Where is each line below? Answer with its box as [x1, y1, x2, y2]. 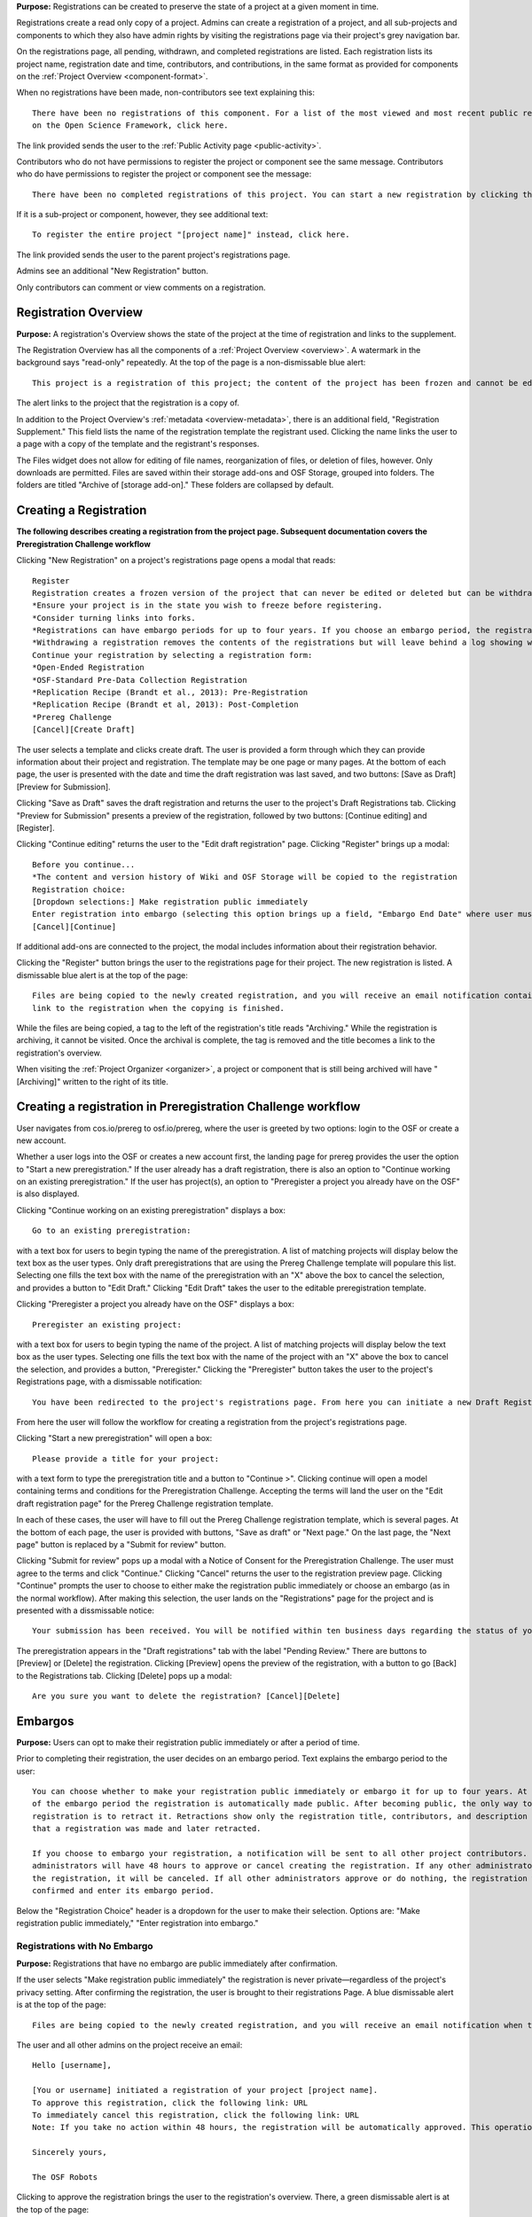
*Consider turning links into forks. [32, 613, 197, 623]
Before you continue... [32, 859, 136, 869]
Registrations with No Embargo [16, 1939, 154, 1952]
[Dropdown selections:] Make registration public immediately [32, 897, 309, 906]
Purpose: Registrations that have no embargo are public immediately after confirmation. [16, 1958, 339, 1969]
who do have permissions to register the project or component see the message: [16, 168, 312, 179]
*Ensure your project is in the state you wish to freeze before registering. [32, 600, 383, 611]
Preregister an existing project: [32, 1320, 182, 1329]
